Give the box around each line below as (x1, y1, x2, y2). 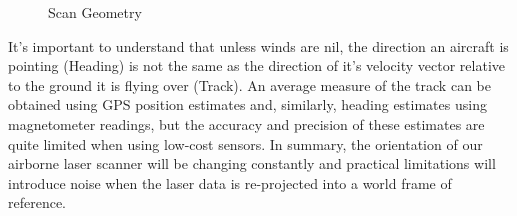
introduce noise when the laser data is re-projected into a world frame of (8, 172, 452, 193)
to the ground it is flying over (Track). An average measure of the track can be (8, 74, 491, 95)
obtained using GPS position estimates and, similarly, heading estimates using (8, 94, 487, 115)
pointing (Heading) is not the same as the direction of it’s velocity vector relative (8, 55, 506, 76)
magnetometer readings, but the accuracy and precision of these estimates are (8, 113, 485, 134)
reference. (8, 192, 67, 213)
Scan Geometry (48, 2, 142, 22)
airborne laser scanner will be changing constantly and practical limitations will (8, 153, 496, 174)
